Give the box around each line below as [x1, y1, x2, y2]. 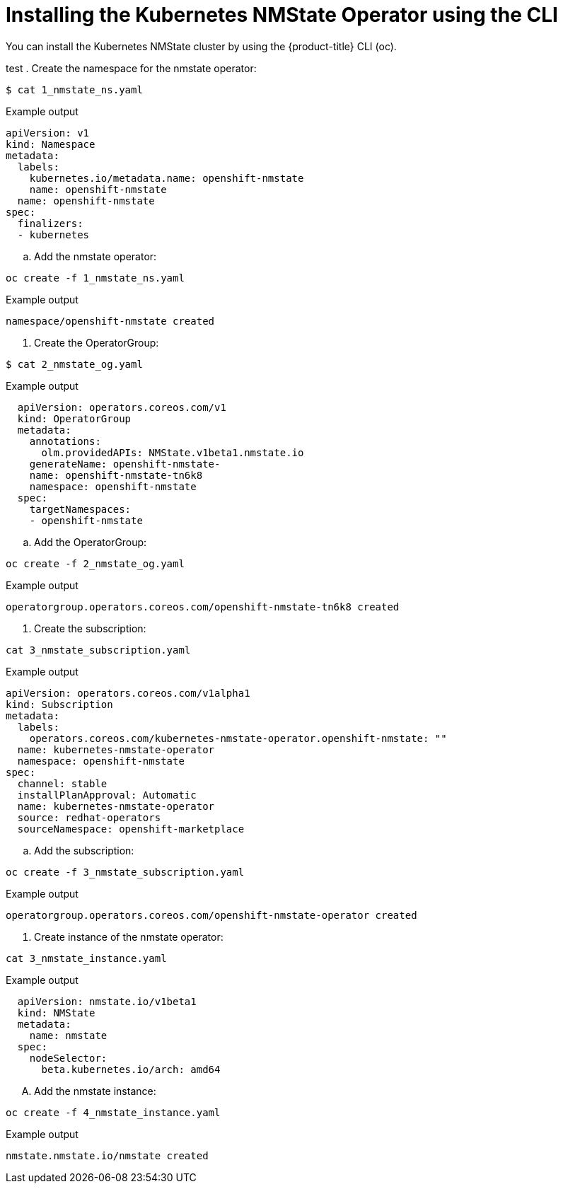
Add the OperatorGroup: [34, 535, 147, 548]
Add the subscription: [34, 844, 134, 857]
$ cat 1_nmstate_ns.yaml [6, 83, 143, 95]
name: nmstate [29, 1029, 108, 1041]
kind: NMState [17, 1007, 95, 1019]
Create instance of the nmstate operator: [34, 930, 224, 943]
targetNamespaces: [29, 503, 132, 515]
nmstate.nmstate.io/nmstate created [6, 1149, 209, 1161]
